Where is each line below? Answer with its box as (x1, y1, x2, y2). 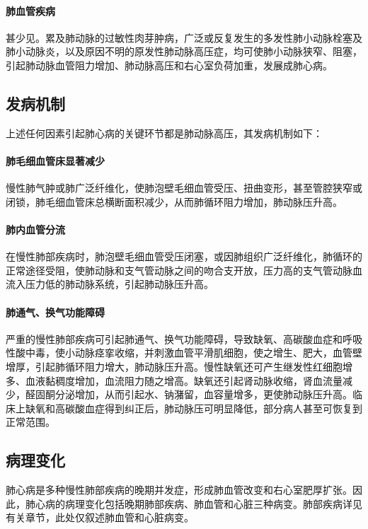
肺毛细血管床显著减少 (6, 153, 105, 168)
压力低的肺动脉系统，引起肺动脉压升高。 (25, 277, 214, 291)
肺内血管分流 (6, 221, 65, 236)
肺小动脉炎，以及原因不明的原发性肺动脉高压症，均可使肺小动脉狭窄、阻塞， (6, 44, 362, 59)
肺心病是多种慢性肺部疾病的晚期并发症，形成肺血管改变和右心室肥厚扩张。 (6, 482, 352, 497)
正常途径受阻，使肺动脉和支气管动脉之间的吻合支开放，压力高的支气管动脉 (6, 262, 352, 277)
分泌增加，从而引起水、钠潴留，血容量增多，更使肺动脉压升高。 (54, 387, 352, 402)
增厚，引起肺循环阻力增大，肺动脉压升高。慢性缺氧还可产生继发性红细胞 (6, 359, 343, 373)
